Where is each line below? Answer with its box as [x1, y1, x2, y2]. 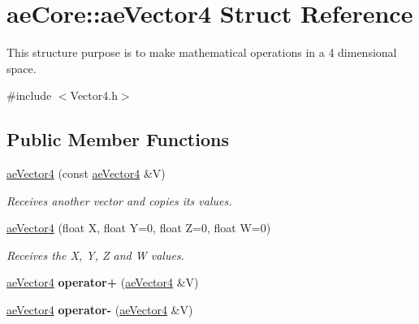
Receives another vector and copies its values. [6, 192, 232, 209]
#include [6, 87, 52, 104]
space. [6, 59, 37, 76]
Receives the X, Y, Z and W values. [6, 246, 184, 263]
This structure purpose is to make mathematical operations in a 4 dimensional [6, 44, 397, 61]
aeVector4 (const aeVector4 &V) [6, 165, 166, 182]
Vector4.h [70, 87, 118, 104]
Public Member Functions [6, 127, 229, 152]
